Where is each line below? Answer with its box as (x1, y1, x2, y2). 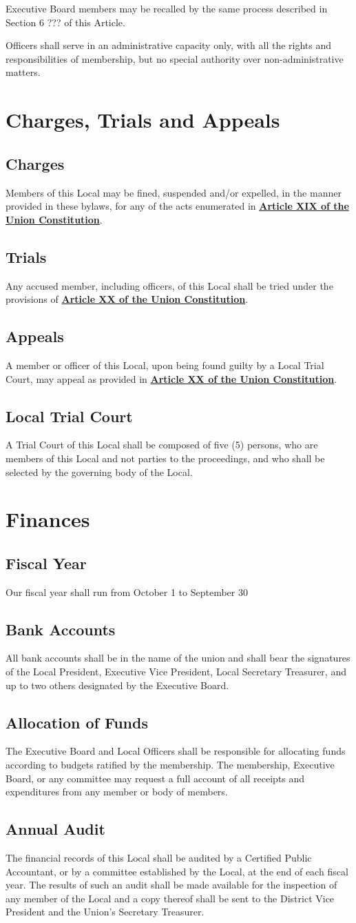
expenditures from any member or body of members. (6, 784, 228, 799)
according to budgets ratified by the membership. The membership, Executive (6, 757, 335, 772)
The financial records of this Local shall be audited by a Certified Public (6, 851, 312, 865)
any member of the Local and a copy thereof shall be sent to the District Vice (6, 891, 335, 905)
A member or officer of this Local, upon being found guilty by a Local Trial (6, 357, 324, 372)
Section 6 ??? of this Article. (6, 14, 125, 29)
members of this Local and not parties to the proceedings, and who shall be (6, 450, 325, 465)
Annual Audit (6, 818, 105, 840)
